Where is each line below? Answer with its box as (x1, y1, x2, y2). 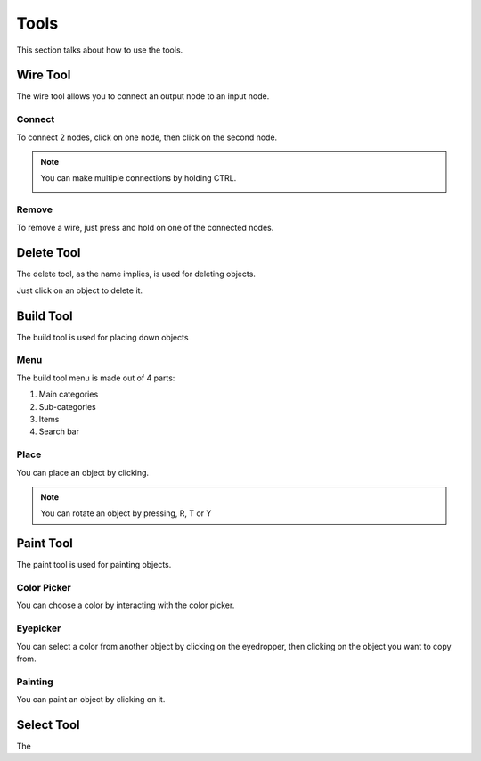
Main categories (38, 389, 99, 400)
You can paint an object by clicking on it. (16, 694, 166, 705)
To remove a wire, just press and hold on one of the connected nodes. (16, 222, 274, 233)
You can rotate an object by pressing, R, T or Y (40, 508, 212, 519)
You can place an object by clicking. (16, 467, 150, 478)
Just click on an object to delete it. (16, 285, 143, 296)
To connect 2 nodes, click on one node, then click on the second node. (16, 132, 278, 143)
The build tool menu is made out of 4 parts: (16, 372, 175, 383)
